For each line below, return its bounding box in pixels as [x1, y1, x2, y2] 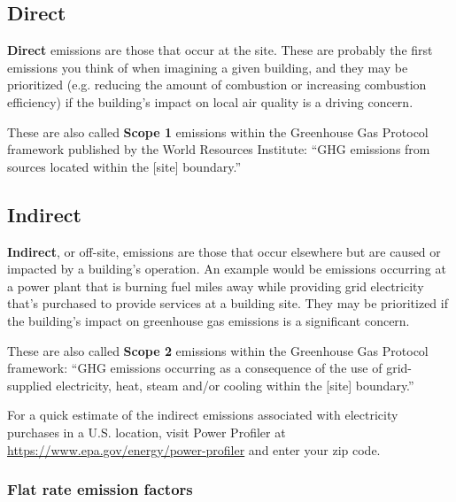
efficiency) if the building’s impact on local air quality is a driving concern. [7, 92, 413, 111]
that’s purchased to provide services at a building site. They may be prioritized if [7, 294, 448, 313]
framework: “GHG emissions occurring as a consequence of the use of [7, 359, 383, 377]
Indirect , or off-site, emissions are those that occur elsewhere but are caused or [7, 242, 441, 260]
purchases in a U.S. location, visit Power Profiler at [7, 422, 286, 441]
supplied [7, 375, 52, 394]
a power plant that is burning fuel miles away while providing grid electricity [7, 276, 424, 295]
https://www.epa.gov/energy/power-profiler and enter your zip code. [7, 440, 381, 459]
